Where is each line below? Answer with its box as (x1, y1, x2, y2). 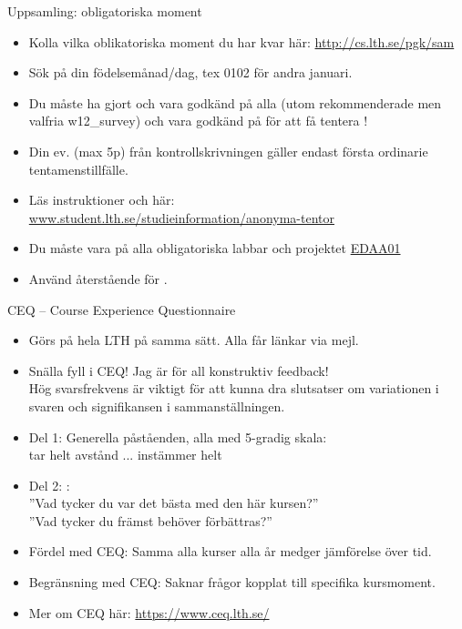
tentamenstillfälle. (28, 159, 128, 178)
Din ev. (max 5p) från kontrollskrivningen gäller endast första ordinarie (28, 141, 428, 160)
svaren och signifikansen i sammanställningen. (28, 396, 285, 415)
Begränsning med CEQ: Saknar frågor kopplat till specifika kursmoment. (28, 573, 436, 592)
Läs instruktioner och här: (28, 190, 175, 209)
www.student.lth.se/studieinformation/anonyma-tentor (28, 208, 334, 227)
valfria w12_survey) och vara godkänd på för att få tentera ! (28, 111, 368, 130)
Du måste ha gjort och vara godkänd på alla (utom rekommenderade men (28, 93, 442, 112)
